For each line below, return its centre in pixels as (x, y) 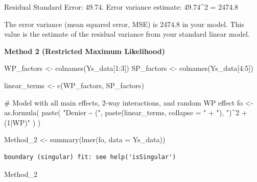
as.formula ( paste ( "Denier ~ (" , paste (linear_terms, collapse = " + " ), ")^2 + (126, 112)
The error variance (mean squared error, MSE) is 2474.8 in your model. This (124, 24)
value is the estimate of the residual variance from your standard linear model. (127, 34)
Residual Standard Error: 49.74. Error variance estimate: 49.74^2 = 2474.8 (121, 7)
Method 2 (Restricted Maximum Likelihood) (85, 51)
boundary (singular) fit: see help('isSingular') (90, 157)
